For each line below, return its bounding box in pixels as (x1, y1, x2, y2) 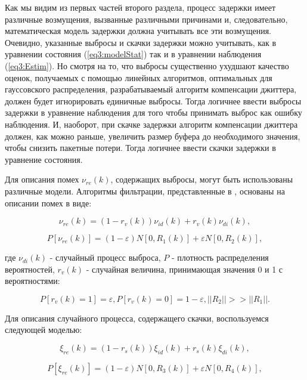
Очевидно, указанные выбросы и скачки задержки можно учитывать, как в (5, 36, 277, 48)
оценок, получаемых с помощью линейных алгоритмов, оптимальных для (5, 71, 272, 84)
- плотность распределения (171, 251, 269, 264)
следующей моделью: (5, 323, 82, 336)
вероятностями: (5, 274, 60, 287)
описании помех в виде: (5, 196, 92, 209)
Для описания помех (5, 173, 79, 186)
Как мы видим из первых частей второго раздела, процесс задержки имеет (5, 1, 276, 13)
